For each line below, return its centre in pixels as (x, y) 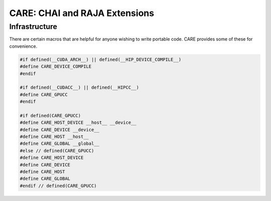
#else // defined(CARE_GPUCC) (57, 151)
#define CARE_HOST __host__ (54, 137)
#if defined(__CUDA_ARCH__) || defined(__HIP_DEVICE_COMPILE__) (101, 59)
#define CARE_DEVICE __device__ (60, 130)
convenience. (23, 46)
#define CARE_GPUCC (44, 94)
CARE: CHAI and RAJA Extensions (82, 13)
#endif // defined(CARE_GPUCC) (58, 186)
